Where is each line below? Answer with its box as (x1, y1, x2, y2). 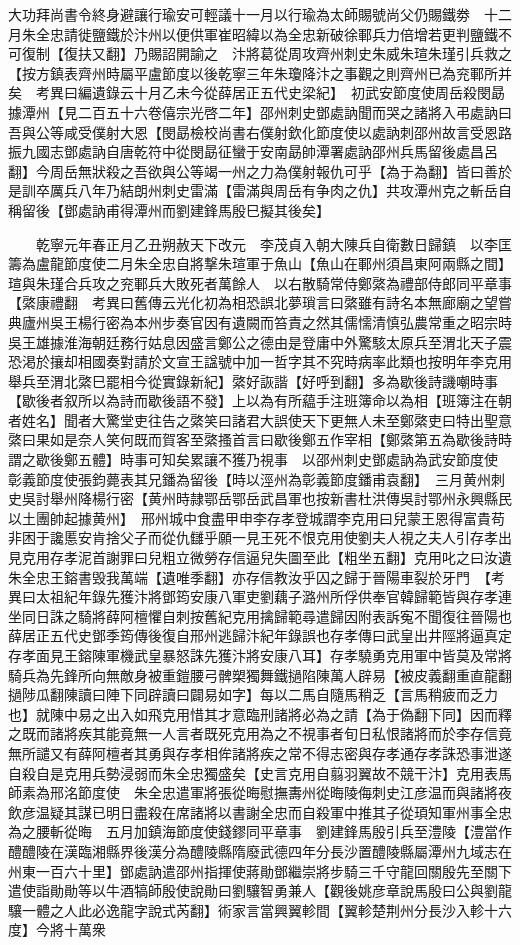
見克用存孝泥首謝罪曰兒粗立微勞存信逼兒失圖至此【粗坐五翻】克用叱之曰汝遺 (8, 547, 512, 568)
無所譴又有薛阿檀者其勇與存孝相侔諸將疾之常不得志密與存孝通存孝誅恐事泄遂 (8, 742, 512, 763)
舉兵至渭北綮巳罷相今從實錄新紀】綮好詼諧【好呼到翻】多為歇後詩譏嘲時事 (8, 370, 498, 391)
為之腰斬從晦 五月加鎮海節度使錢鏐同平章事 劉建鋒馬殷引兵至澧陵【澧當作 (8, 821, 512, 842)
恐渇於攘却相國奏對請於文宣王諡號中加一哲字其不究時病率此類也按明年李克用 (8, 351, 512, 372)
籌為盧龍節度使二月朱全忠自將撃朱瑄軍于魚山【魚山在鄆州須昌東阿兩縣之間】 (8, 253, 512, 274)
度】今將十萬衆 (8, 919, 106, 940)
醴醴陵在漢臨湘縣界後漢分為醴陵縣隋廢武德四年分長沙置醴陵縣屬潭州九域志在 (8, 840, 512, 861)
